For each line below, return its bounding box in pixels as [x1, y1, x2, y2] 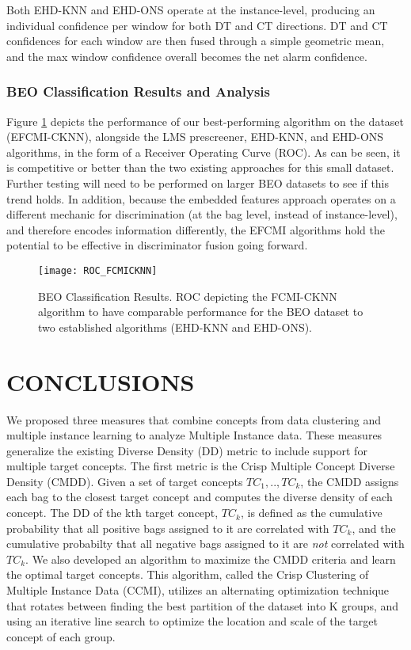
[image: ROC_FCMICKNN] [38, 264, 158, 276]
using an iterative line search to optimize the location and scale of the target [6, 613, 378, 629]
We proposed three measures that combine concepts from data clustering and [6, 411, 382, 428]
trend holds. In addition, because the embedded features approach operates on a [6, 190, 396, 207]
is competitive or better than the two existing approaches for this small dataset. [6, 159, 394, 176]
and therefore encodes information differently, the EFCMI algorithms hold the [6, 221, 385, 238]
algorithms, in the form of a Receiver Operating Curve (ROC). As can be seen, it [6, 143, 401, 160]
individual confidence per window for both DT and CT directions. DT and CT [6, 17, 388, 33]
